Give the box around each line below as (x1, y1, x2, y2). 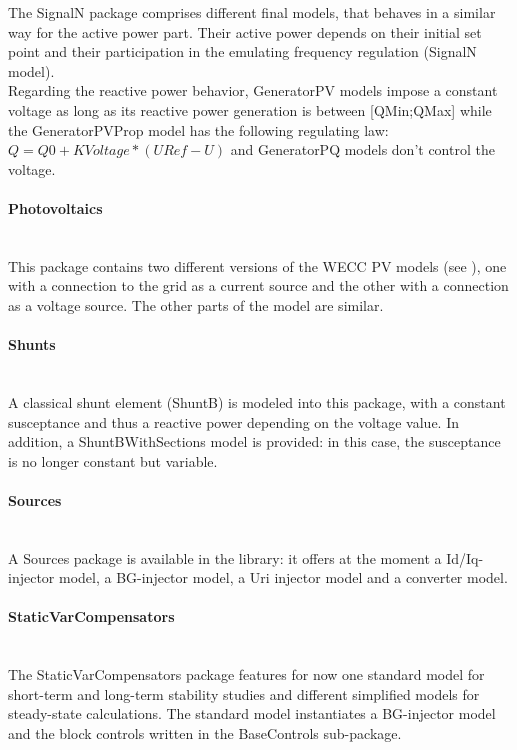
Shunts (8, 334, 56, 355)
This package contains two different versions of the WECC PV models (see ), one (8, 255, 507, 276)
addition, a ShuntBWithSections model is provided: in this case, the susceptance (8, 431, 501, 452)
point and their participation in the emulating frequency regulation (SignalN (8, 41, 477, 62)
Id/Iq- (446, 547, 484, 568)
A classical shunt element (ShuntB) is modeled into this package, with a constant (8, 391, 506, 412)
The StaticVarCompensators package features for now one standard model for (8, 664, 485, 685)
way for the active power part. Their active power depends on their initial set (8, 21, 482, 42)
